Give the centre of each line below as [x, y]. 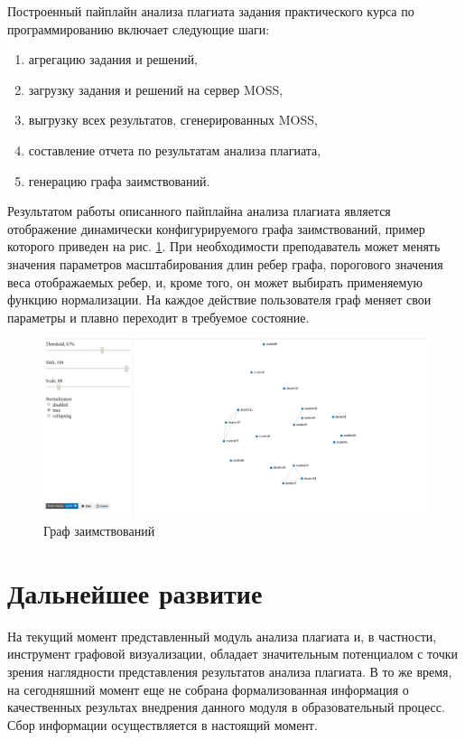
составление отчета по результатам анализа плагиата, [175, 150]
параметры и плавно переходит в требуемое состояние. [158, 317]
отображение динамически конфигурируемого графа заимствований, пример [216, 228]
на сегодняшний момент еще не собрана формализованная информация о [208, 689]
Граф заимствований [99, 531]
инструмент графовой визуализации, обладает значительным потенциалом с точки [233, 654]
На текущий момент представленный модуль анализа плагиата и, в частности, [222, 636]
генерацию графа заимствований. [119, 180]
